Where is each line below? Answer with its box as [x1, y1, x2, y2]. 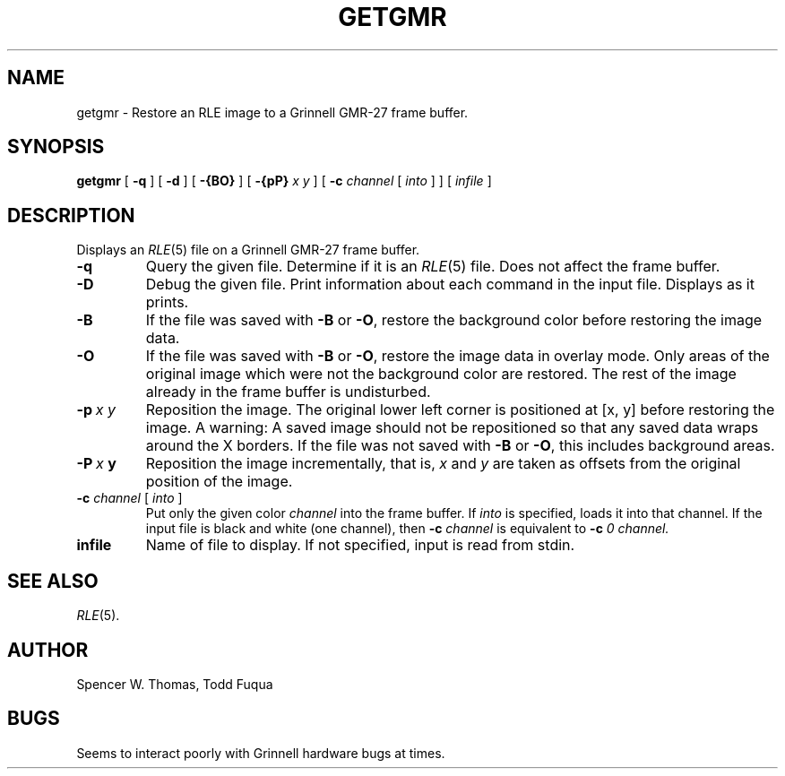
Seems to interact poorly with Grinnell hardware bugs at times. [76, 745, 445, 761]
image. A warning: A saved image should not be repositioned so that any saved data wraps [145, 418, 759, 437]
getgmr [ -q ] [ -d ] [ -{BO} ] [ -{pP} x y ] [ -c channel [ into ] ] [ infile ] [76, 173, 492, 189]
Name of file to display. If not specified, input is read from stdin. [145, 536, 575, 555]
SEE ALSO [7, 569, 99, 592]
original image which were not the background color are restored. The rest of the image [145, 365, 737, 384]
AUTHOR [7, 638, 89, 661]
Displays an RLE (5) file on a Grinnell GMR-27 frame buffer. [76, 242, 420, 258]
